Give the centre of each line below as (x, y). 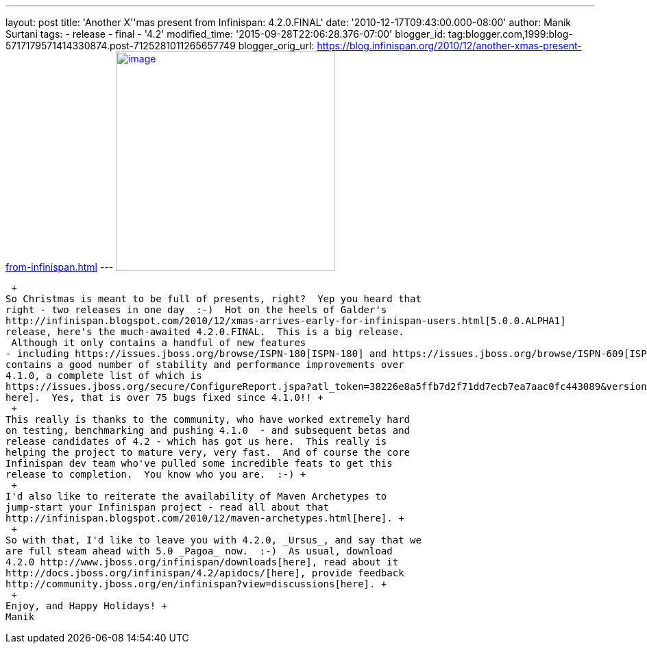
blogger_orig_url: (276, 46)
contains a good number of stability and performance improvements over (205, 365)
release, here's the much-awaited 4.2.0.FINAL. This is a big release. (205, 332)
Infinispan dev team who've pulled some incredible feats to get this (199, 463)
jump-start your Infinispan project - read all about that (168, 507)
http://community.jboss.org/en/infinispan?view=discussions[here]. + (196, 584)
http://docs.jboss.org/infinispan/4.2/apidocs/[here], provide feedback (205, 573)
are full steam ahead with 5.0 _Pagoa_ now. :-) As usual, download (199, 551)
